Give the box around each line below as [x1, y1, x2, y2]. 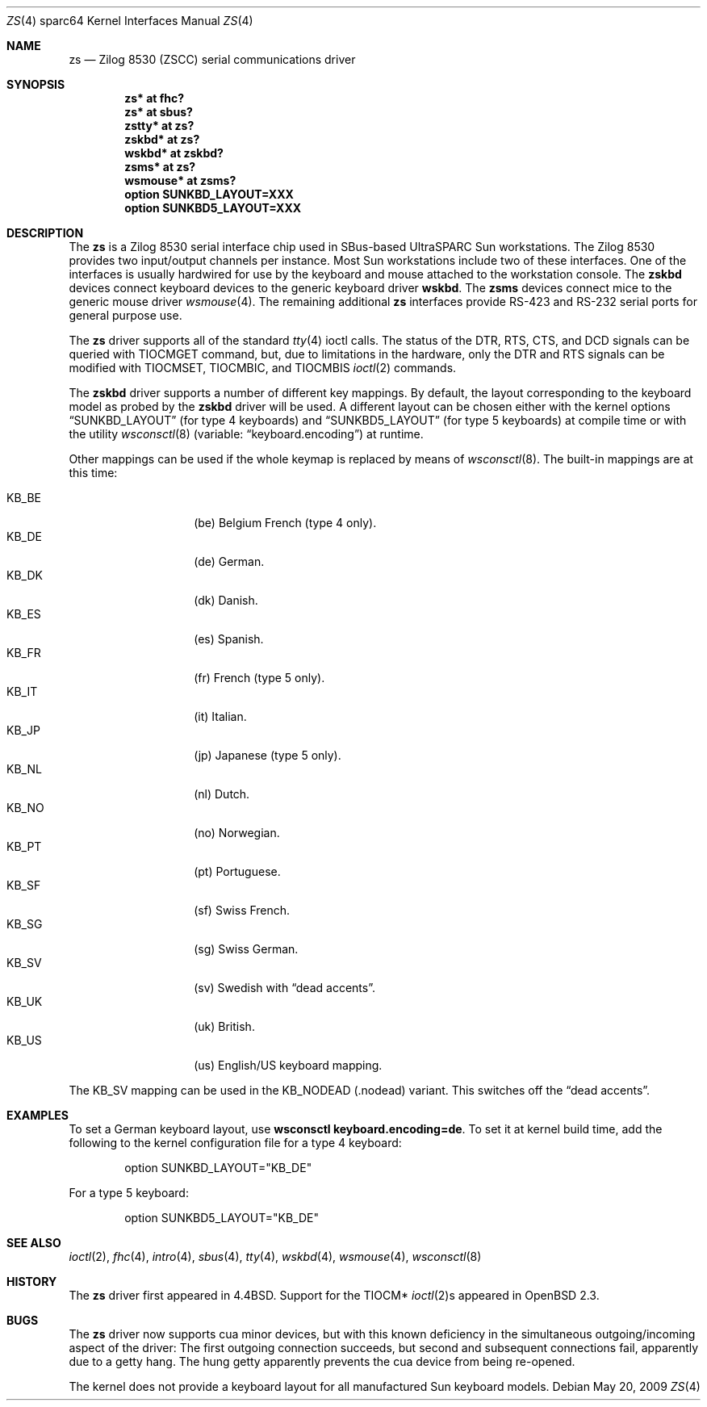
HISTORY [6, 1275, 57, 1288]
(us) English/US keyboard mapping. [194, 1058, 383, 1072]
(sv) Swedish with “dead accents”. [194, 981, 375, 995]
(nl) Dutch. [194, 787, 250, 801]
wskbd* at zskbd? [124, 146, 224, 160]
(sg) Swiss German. [194, 942, 299, 956]
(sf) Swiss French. [194, 903, 291, 917]
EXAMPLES [6, 1108, 69, 1122]
